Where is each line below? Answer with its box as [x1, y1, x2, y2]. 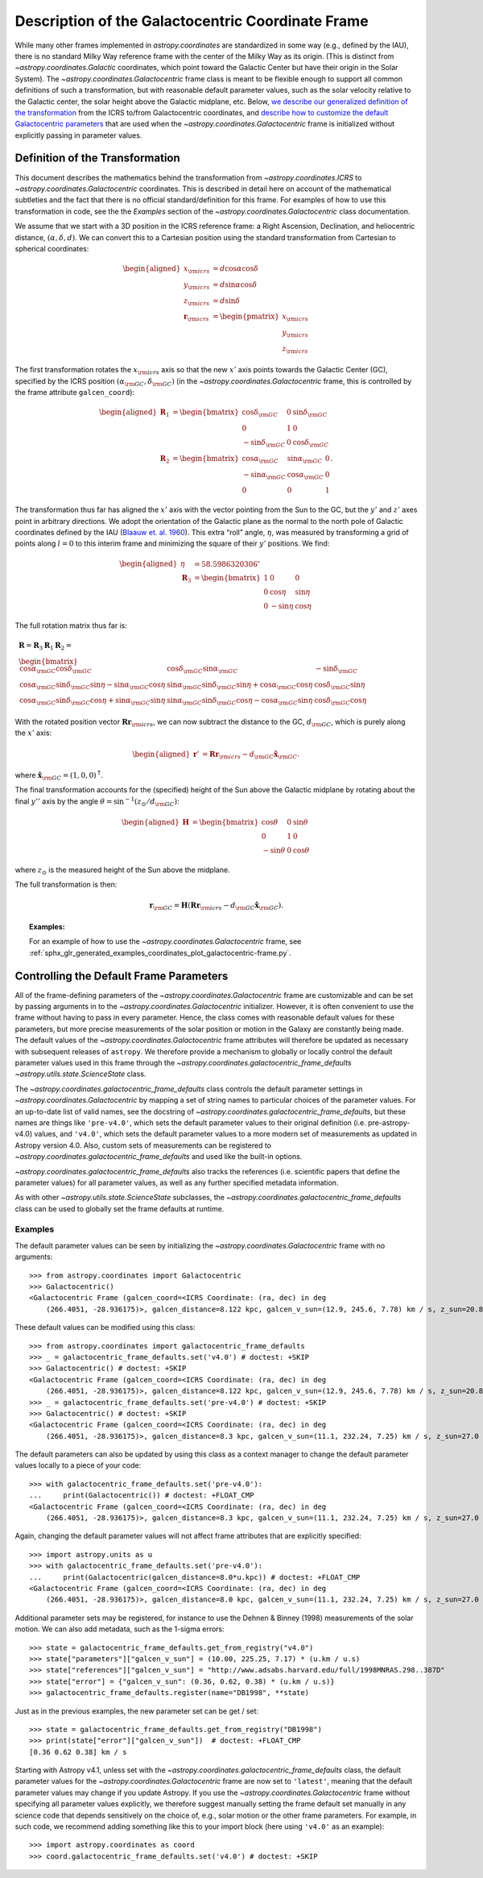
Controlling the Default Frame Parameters [14, 969, 229, 983]
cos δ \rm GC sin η [314, 679, 365, 691]
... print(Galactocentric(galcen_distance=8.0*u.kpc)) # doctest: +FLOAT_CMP [29, 1573, 361, 1581]
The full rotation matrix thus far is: [14, 621, 128, 630]
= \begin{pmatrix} [212, 312, 279, 322]
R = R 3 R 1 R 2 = [19, 641, 72, 652]
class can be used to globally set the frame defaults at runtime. [14, 1203, 225, 1213]
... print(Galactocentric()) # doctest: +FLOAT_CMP [29, 1491, 254, 1500]
